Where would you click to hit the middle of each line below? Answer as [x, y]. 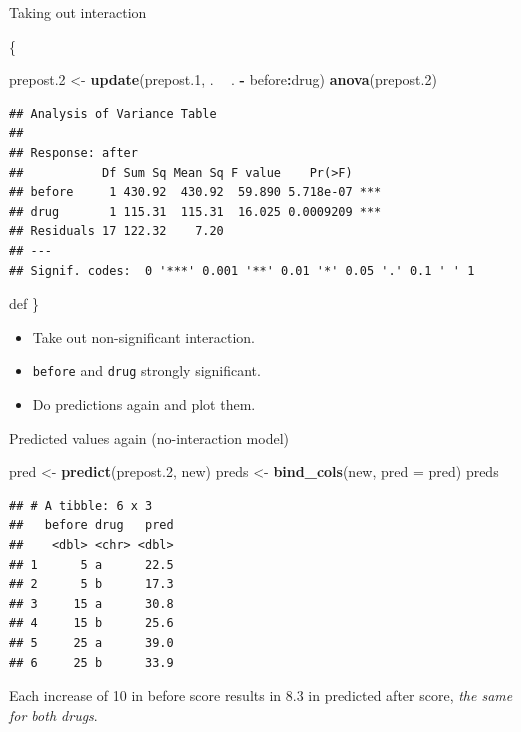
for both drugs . [53, 714]
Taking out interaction [78, 12]
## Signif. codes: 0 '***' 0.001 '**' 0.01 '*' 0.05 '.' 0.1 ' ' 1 [242, 270]
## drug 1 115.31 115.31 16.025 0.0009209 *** [195, 211]
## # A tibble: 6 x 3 [81, 505]
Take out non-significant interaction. [143, 336]
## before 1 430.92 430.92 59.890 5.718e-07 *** [195, 192]
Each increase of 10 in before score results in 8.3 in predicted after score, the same [261, 695]
